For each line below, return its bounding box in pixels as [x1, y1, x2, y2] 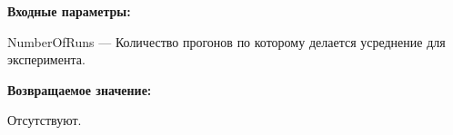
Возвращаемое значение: [7, 80, 152, 99]
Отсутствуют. [7, 111, 82, 130]
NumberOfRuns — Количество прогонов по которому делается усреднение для [7, 32, 446, 51]
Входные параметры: [7, 2, 131, 20]
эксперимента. [7, 50, 86, 69]
